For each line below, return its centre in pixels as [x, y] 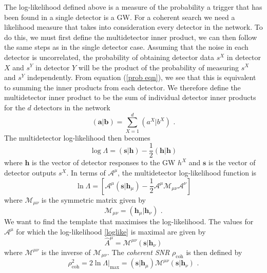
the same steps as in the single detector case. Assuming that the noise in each [126, 47]
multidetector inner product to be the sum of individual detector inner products [130, 97]
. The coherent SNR [138, 252]
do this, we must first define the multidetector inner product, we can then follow [131, 37]
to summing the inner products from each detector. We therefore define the [122, 87]
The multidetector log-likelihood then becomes [77, 137]
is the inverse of [66, 252]
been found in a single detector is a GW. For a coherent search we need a [120, 17]
